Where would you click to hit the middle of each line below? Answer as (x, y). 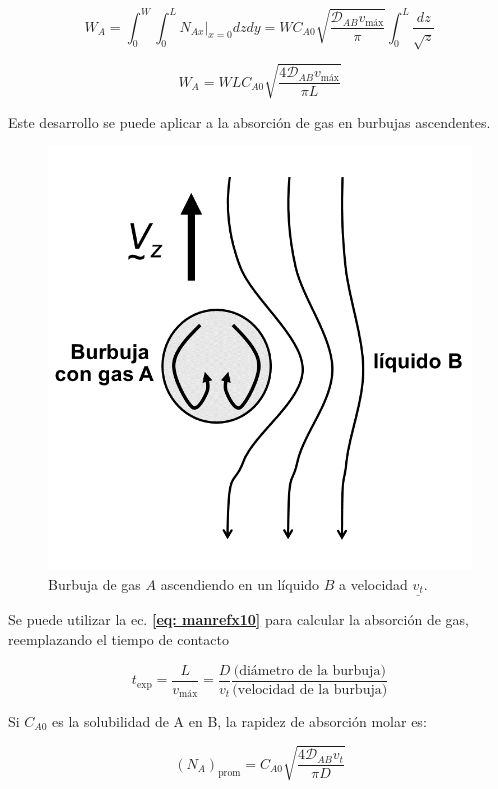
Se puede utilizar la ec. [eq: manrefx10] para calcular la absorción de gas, (238, 619)
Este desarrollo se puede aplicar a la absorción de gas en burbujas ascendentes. (249, 121)
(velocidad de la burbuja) (310, 689)
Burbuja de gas (94, 583)
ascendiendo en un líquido (240, 583)
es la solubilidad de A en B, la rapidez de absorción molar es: (239, 720)
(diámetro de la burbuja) (309, 670)
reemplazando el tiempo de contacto (118, 638)
